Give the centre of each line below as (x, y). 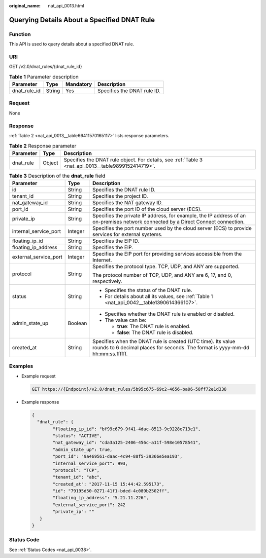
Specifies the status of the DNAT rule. (148, 290)
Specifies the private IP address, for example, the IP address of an (169, 216)
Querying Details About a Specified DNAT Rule (82, 20)
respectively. (107, 281)
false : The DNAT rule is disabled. (155, 333)
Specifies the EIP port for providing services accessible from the (167, 254)
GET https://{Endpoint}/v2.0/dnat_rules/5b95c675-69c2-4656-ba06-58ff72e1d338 (129, 389)
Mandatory (79, 84)
